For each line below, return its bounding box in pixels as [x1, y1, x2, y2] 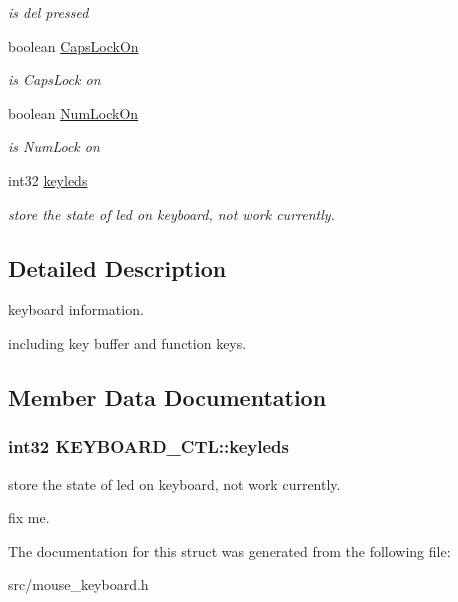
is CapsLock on [8, 69, 101, 90]
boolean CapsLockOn [8, 35, 139, 56]
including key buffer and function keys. [8, 332, 247, 353]
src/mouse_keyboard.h [8, 574, 149, 595]
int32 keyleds [8, 169, 88, 190]
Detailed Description [8, 252, 227, 283]
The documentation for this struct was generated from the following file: [8, 540, 451, 561]
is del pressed [8, 2, 89, 22]
